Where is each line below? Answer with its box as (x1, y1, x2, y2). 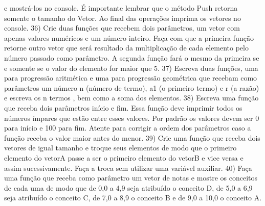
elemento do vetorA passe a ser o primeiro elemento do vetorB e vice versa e (4, 152, 244, 163)
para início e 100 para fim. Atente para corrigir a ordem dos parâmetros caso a (4, 122, 251, 133)
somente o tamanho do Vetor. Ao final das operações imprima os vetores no (4, 12, 241, 23)
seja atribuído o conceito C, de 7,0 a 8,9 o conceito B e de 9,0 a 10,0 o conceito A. (4, 192, 262, 203)
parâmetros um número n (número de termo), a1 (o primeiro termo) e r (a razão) (4, 82, 259, 93)
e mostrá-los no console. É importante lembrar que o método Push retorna (4, 3, 238, 13)
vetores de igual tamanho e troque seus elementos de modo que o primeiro (4, 142, 237, 153)
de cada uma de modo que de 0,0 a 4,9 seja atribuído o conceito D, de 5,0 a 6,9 (4, 182, 253, 193)
